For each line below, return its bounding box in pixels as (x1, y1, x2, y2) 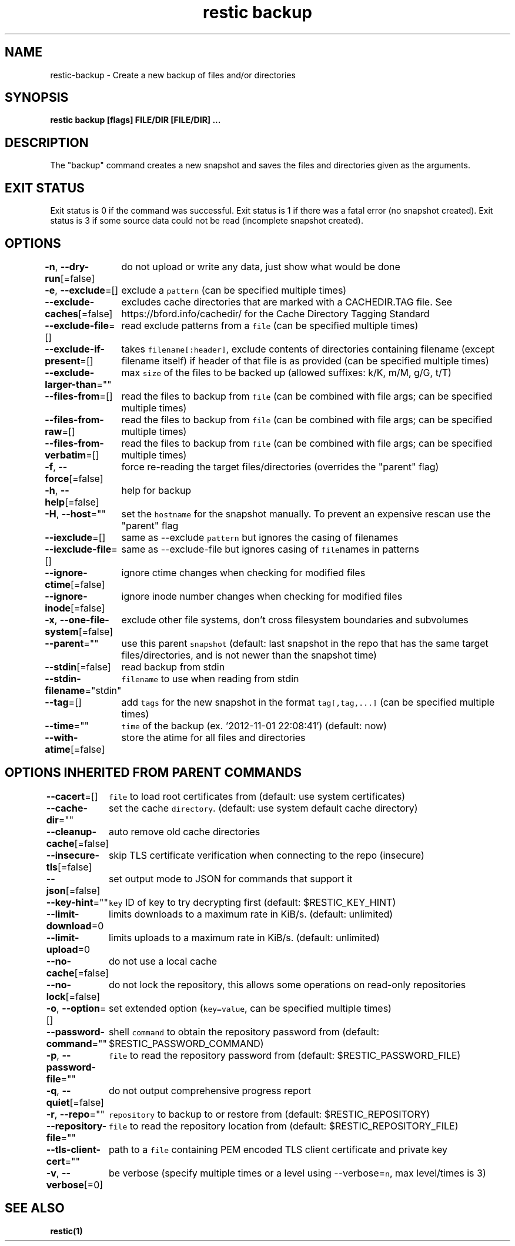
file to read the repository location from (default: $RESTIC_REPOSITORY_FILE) (108, 1119, 459, 1132)
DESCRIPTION (5, 135, 89, 150)
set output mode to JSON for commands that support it (108, 872, 353, 885)
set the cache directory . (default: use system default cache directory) (108, 802, 418, 814)
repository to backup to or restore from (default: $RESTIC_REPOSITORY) (108, 1108, 430, 1120)
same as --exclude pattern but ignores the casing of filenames (121, 531, 399, 543)
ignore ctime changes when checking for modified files (121, 566, 366, 579)
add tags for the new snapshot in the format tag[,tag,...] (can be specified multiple (121, 696, 495, 708)
